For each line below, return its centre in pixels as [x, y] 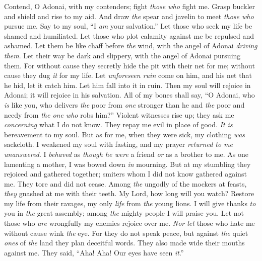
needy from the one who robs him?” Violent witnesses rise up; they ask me [119, 114]
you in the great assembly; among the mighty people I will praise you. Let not [124, 213]
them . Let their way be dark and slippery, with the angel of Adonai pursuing [122, 55]
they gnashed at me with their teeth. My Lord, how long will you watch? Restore [129, 193]
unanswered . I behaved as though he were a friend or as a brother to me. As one [126, 154]
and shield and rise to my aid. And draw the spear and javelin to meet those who [129, 16]
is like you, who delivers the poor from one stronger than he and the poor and [124, 104]
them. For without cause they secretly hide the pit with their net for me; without [129, 65]
